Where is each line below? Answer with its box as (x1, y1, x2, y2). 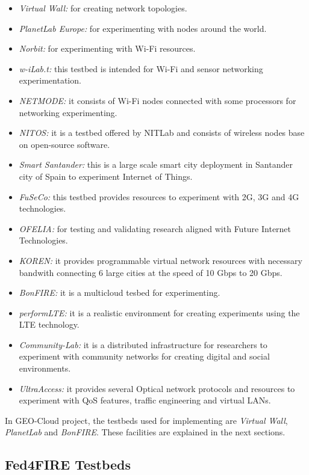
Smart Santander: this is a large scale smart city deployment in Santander (19, 158, 293, 171)
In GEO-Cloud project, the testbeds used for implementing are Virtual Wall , (5, 414, 288, 426)
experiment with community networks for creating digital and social (19, 350, 270, 363)
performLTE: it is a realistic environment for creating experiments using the (19, 306, 300, 319)
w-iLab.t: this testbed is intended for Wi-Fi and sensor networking (19, 62, 263, 75)
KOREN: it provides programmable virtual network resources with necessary (19, 254, 302, 266)
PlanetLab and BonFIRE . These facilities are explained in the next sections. (5, 426, 286, 438)
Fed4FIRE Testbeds (5, 455, 131, 474)
